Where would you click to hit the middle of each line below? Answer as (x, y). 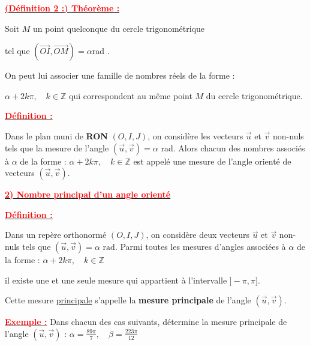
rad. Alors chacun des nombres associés (233, 147)
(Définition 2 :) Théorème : (62, 8)
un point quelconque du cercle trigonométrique (119, 28)
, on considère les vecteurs (195, 135)
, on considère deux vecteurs (198, 235)
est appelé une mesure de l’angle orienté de (212, 161)
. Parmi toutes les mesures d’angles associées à (200, 246)
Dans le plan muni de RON (56, 135)
